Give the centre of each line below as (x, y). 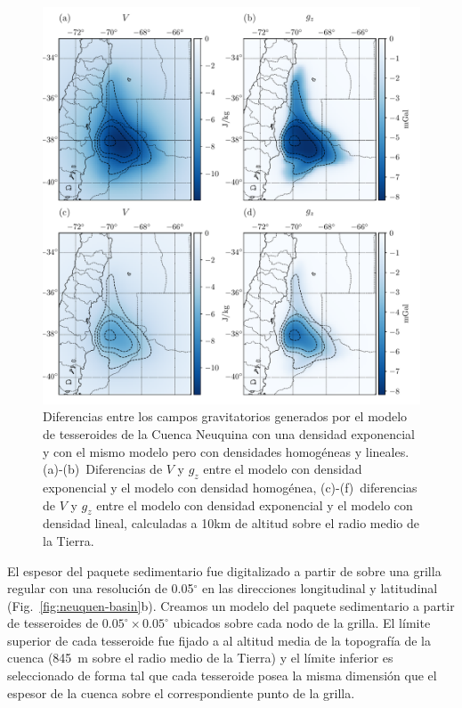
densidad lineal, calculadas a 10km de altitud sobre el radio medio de (231, 523)
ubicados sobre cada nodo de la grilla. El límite (302, 623)
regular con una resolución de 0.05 (101, 588)
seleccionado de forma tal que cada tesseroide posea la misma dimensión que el (222, 675)
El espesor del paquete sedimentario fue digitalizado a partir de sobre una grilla (224, 570)
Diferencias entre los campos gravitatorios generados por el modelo (225, 416)
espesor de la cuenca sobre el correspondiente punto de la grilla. (181, 692)
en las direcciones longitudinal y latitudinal (320, 588)
